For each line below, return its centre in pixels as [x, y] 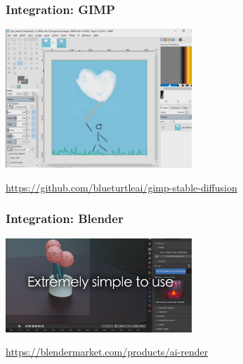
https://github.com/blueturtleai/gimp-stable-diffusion [121, 187]
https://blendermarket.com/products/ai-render [107, 352]
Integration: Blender [65, 218]
